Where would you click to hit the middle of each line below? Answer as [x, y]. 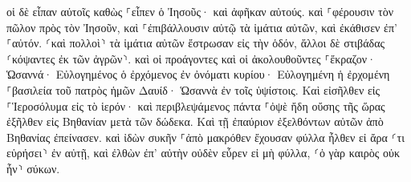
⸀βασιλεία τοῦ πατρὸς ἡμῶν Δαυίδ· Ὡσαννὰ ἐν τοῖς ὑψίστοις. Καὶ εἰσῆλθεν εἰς [193, 89]
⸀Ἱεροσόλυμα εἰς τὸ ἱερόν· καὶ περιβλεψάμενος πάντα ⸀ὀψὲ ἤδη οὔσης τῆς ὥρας [196, 105]
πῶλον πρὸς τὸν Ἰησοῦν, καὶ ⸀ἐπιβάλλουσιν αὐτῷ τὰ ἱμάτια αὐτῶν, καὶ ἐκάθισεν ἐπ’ [202, 27]
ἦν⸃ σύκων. [33, 168]
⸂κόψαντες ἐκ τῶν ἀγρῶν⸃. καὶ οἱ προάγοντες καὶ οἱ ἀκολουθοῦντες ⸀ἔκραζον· [191, 58]
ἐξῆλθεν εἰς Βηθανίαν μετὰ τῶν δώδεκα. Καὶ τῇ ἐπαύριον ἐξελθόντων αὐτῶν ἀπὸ [195, 121]
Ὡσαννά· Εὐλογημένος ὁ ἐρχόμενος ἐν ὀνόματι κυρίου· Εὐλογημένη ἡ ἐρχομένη [198, 74]
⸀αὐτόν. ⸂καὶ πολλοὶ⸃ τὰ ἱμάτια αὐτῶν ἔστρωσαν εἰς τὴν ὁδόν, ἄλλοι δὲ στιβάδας [196, 43]
